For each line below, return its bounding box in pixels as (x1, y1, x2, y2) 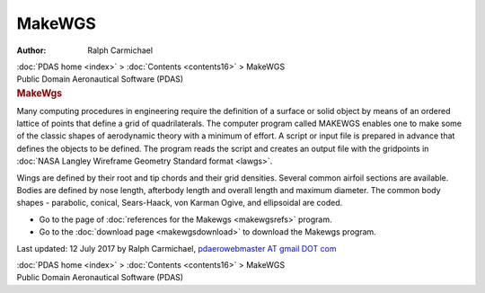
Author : (16, 45, 47, 56)
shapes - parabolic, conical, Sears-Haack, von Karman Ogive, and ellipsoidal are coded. (16, 198, 343, 209)
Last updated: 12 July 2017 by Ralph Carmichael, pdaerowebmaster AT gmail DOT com (16, 243, 337, 253)
